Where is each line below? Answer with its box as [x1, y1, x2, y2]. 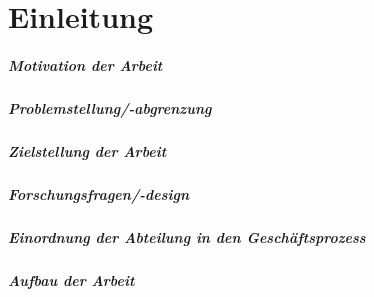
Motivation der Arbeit [8, 54, 163, 75]
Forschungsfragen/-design [8, 183, 190, 204]
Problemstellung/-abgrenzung [8, 97, 212, 118]
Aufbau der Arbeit [8, 269, 135, 290]
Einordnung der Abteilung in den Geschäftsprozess [8, 226, 366, 247]
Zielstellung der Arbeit [8, 140, 167, 161]
